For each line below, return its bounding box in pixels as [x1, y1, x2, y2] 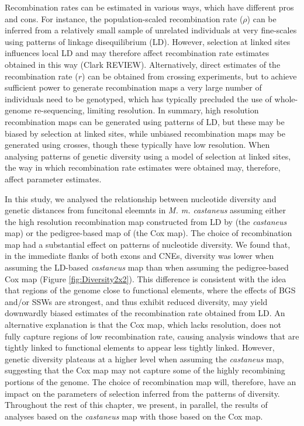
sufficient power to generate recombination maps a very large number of [5, 81, 262, 93]
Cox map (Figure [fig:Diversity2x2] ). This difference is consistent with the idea [5, 272, 286, 285]
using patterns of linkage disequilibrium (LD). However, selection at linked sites [5, 35, 291, 47]
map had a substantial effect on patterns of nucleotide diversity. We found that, [5, 238, 291, 250]
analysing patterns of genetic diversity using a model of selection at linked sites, [5, 150, 291, 162]
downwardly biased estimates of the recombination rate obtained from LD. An [5, 307, 285, 319]
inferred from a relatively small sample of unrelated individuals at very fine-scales [5, 24, 297, 36]
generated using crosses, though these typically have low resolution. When [5, 138, 270, 151]
